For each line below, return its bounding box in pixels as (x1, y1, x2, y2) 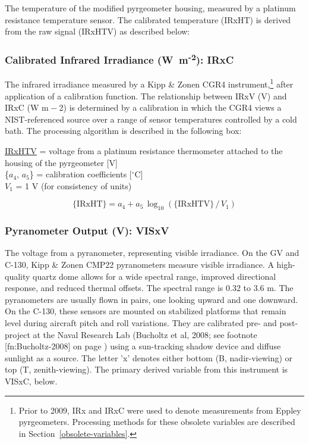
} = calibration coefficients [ (29, 168, 132, 180)
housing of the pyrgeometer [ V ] (5, 156, 118, 168)
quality (5, 270, 30, 282)
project (5, 328, 30, 340)
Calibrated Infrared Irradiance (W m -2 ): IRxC (5, 51, 234, 67)
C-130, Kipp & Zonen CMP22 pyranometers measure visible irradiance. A (5, 258, 274, 271)
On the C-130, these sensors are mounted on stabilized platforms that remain (5, 305, 286, 317)
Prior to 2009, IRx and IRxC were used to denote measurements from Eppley (18, 404, 301, 416)
